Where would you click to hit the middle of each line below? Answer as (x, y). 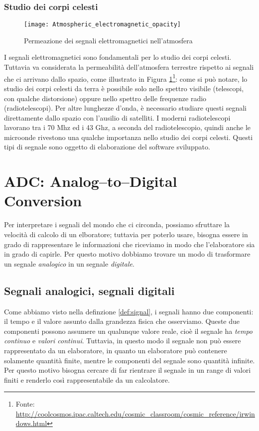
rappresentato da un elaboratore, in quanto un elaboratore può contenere (116, 350)
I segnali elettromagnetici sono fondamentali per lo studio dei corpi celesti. (118, 57)
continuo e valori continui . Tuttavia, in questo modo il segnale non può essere (123, 341)
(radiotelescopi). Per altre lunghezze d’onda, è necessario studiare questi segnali (125, 108)
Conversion (43, 201)
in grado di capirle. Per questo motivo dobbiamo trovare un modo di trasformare (127, 254)
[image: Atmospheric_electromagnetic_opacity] (102, 25)
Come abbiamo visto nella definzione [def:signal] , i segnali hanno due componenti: (129, 311)
